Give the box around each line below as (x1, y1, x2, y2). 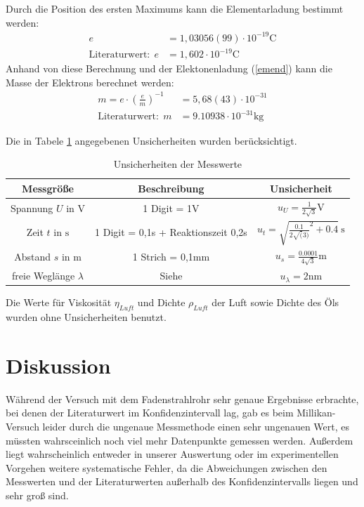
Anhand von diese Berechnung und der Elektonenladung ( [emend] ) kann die (6, 61, 332, 76)
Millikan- (297, 405, 336, 420)
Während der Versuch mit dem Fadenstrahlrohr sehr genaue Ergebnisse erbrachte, (6, 391, 359, 406)
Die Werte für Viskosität (6, 295, 112, 310)
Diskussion (6, 350, 111, 379)
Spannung (11, 200, 53, 215)
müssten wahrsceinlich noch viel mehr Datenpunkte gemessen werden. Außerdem (6, 433, 353, 447)
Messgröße (22, 180, 74, 195)
